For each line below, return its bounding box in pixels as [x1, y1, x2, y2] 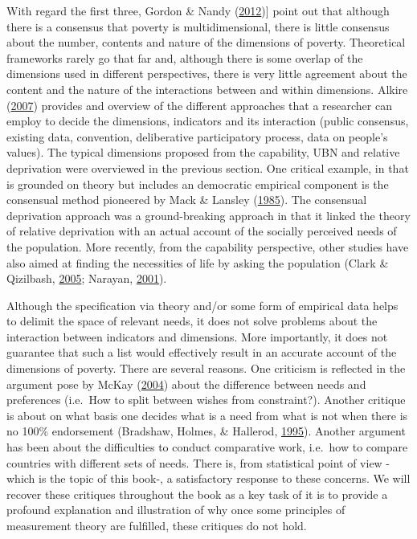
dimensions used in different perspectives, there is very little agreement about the [6, 65, 407, 82]
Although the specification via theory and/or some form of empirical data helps [6, 296, 399, 313]
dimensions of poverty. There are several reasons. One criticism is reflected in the [6, 360, 406, 377]
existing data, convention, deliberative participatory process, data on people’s [6, 128, 388, 145]
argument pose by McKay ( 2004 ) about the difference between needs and [6, 375, 366, 392]
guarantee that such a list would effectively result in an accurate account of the [6, 344, 397, 361]
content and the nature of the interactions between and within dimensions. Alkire [6, 80, 408, 97]
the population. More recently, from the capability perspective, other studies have [6, 238, 409, 255]
